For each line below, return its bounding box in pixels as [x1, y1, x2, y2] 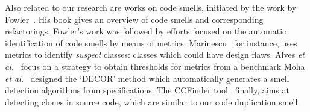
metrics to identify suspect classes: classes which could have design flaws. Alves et [5, 48, 305, 61]
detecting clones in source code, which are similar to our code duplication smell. [5, 95, 300, 108]
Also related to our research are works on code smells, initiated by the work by [5, 1, 297, 13]
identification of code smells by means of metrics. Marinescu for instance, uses [5, 36, 297, 49]
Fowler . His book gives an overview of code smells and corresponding [5, 13, 264, 25]
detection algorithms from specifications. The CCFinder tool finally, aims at [5, 84, 289, 96]
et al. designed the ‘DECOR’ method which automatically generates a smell [5, 72, 289, 84]
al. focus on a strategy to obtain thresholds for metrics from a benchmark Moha [5, 60, 305, 72]
